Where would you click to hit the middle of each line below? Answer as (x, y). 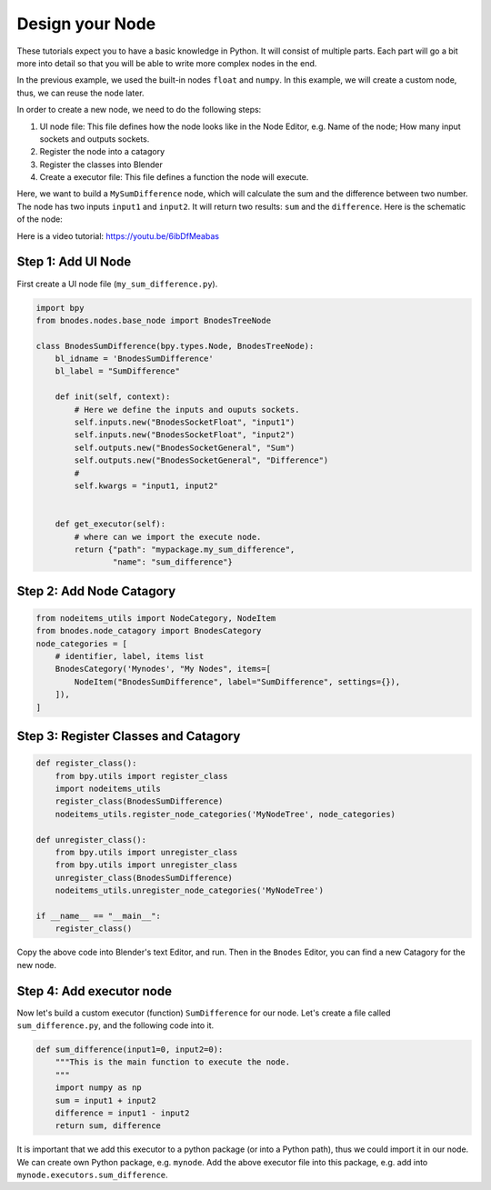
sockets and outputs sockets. (95, 139)
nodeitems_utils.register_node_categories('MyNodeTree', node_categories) (225, 814)
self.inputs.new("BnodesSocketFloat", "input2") (185, 435)
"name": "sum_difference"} (173, 562)
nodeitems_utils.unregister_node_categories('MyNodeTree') (190, 890)
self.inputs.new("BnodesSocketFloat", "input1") (185, 422)
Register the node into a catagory (102, 152)
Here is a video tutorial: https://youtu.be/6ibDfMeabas (118, 235)
